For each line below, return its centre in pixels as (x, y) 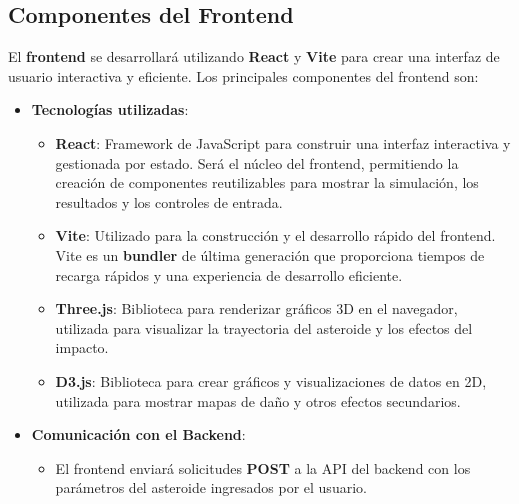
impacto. (82, 347)
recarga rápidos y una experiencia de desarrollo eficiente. (229, 274)
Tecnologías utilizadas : (110, 109)
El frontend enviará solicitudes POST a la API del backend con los (263, 467)
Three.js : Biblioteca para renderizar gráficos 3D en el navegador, (256, 308)
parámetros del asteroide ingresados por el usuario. (211, 487)
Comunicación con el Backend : (138, 434)
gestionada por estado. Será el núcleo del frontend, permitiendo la (257, 162)
